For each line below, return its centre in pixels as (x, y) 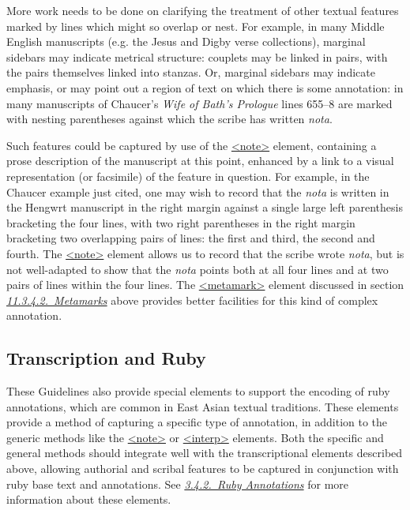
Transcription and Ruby (106, 358)
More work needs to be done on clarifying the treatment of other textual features (203, 10)
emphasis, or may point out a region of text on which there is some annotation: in (205, 87)
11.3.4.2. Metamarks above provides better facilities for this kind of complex (192, 300)
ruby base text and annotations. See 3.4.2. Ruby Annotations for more (178, 484)
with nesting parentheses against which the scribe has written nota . (169, 119)
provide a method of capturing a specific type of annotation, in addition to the (197, 422)
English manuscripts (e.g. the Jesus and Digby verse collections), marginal (186, 41)
